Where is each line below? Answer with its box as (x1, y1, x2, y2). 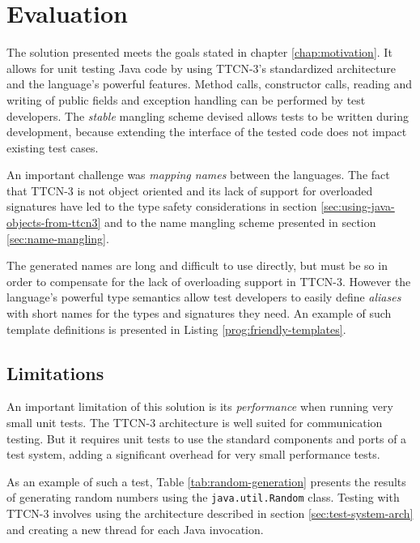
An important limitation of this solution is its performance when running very (6, 398, 393, 415)
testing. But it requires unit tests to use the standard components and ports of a (6, 430, 407, 447)
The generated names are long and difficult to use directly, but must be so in (6, 257, 388, 274)
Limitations (6, 360, 104, 385)
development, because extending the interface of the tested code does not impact (6, 123, 407, 140)
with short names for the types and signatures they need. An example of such (6, 305, 392, 322)
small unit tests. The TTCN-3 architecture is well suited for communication (6, 414, 383, 431)
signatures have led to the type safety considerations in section (6, 198, 317, 215)
